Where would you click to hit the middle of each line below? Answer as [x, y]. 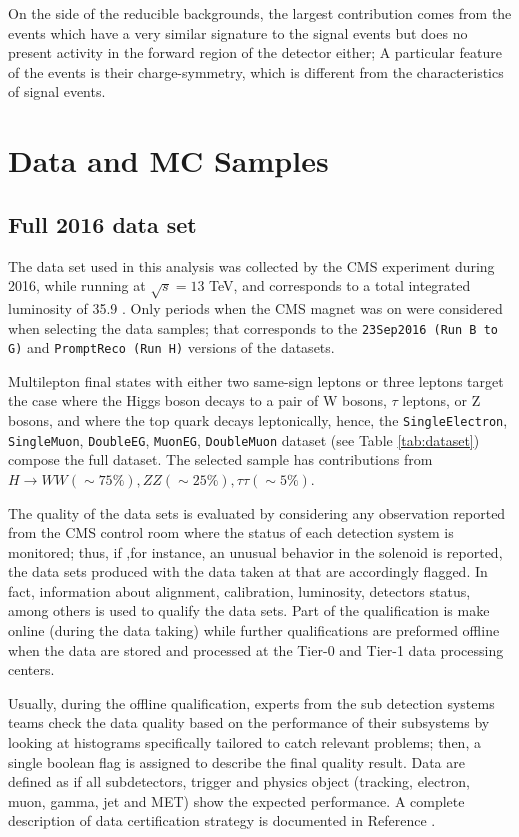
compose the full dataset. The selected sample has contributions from [220, 459]
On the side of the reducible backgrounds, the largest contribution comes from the [260, 13]
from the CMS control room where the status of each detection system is [231, 532]
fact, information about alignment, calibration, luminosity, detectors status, [239, 590]
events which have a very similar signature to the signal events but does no [238, 32]
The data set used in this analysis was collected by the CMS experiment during [251, 265]
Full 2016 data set [102, 223]
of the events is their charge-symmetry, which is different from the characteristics [256, 71]
